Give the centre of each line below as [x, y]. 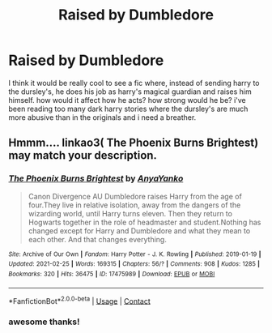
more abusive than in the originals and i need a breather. [102, 117]
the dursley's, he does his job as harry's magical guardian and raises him [130, 92]
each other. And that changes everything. [98, 239]
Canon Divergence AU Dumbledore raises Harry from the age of [135, 196]
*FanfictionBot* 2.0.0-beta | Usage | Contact [80, 300]
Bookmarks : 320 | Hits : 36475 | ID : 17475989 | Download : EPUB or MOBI [112, 274]
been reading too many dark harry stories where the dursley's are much [128, 109]
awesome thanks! [44, 322]
